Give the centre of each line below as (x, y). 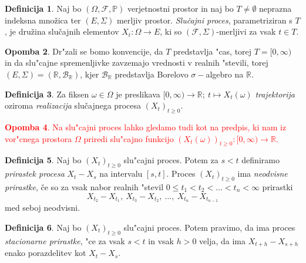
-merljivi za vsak (246, 31)
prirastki (278, 186)
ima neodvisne (263, 173)
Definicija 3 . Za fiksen (47, 94)
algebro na (225, 74)
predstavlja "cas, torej (213, 51)
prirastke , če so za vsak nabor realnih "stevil (84, 186)
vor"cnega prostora (38, 138)
